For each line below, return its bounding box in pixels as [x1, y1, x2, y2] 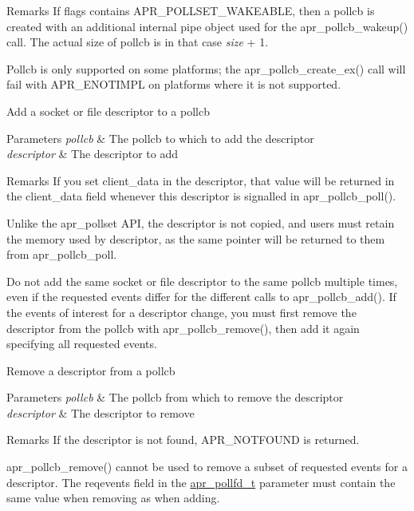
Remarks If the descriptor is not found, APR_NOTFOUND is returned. [6, 431, 360, 448]
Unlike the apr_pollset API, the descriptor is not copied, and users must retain [6, 214, 395, 231]
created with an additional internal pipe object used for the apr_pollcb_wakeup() [6, 18, 408, 34]
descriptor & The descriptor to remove [6, 404, 195, 421]
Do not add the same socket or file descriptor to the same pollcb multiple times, [6, 272, 398, 289]
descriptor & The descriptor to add [6, 145, 178, 162]
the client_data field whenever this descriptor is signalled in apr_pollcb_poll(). [6, 188, 396, 204]
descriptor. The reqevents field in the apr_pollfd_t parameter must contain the [6, 473, 396, 490]
